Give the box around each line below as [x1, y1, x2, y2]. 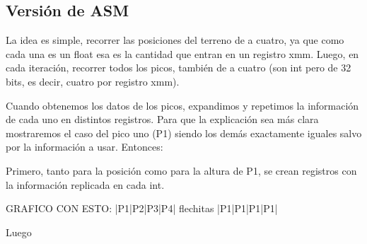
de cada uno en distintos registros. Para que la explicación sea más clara [6, 112, 319, 127]
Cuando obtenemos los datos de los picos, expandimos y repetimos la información [6, 98, 359, 112]
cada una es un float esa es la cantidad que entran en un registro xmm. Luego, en [6, 46, 359, 61]
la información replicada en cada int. [6, 177, 165, 192]
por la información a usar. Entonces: [6, 139, 163, 154]
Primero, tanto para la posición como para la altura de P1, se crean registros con [6, 163, 357, 178]
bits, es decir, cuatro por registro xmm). [6, 74, 180, 88]
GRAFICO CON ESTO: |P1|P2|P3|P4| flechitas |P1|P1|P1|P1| [6, 201, 278, 216]
